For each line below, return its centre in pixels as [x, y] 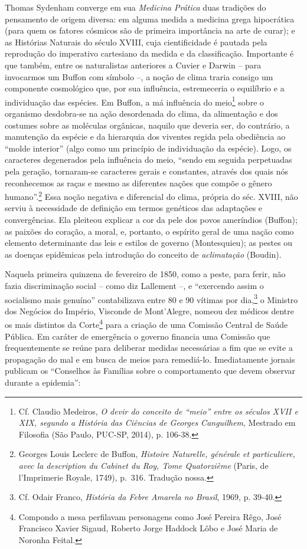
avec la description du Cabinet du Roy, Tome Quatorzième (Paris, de [143, 465]
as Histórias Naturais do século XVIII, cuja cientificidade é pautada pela [136, 42]
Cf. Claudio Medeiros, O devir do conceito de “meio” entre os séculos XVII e [158, 411]
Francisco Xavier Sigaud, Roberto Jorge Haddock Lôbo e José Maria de [148, 528]
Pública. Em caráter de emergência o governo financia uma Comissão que [138, 336]
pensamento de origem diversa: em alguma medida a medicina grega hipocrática [150, 19]
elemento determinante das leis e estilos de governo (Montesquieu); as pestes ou [149, 243]
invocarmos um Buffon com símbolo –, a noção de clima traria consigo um [139, 76]
